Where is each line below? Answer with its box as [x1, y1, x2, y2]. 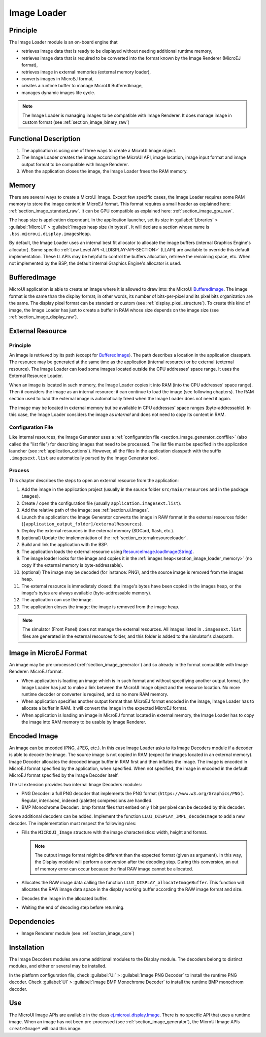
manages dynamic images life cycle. [21, 89, 96, 96]
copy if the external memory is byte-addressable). [21, 562, 123, 568]
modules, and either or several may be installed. [9, 963, 107, 969]
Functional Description [9, 135, 81, 143]
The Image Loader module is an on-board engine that [9, 39, 118, 45]
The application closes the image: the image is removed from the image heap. [21, 604, 180, 610]
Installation [9, 943, 44, 951]
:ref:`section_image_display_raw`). [9, 313, 78, 320]
